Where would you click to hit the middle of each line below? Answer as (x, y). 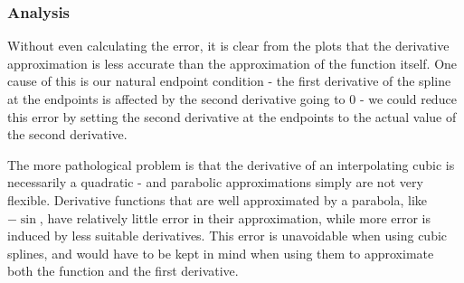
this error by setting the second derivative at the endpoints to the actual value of (232, 116)
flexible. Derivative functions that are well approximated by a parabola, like (218, 199)
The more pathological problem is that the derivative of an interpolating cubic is (231, 164)
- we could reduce (408, 99)
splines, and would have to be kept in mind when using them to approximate (221, 253)
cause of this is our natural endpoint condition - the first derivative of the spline (229, 81)
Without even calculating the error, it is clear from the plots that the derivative (228, 46)
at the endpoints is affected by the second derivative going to (176, 99)
